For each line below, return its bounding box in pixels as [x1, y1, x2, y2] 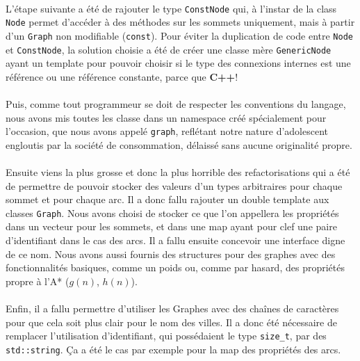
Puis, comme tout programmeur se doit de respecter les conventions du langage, [6, 97, 346, 111]
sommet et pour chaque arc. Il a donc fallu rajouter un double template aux [6, 192, 329, 207]
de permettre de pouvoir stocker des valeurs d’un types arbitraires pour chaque [6, 178, 343, 193]
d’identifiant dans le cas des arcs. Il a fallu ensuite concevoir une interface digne [6, 233, 345, 248]
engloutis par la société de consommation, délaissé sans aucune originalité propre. [6, 137, 352, 152]
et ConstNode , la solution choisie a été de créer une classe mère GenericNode [6, 42, 332, 56]
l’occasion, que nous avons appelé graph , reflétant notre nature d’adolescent [6, 124, 329, 138]
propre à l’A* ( [6, 273, 69, 288]
